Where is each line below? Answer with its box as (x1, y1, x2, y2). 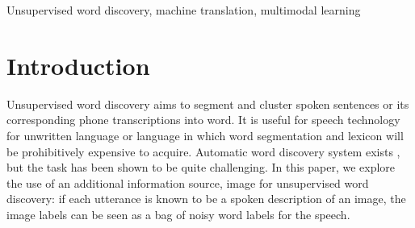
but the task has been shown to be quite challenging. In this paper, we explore (6, 159, 396, 176)
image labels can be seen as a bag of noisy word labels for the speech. (6, 205, 350, 222)
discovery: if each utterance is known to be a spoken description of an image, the (6, 190, 406, 207)
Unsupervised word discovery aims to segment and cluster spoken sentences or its (6, 95, 409, 112)
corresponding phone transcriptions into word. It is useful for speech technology (6, 111, 400, 128)
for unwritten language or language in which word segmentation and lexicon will (6, 126, 404, 143)
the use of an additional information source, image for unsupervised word (6, 174, 369, 191)
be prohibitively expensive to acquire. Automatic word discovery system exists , (6, 143, 400, 160)
